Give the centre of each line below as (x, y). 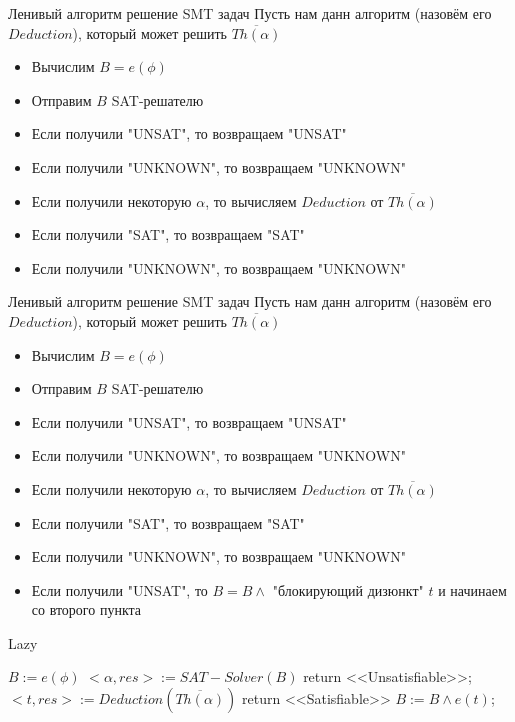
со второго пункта (86, 609)
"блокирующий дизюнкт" (348, 589)
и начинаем (472, 589)
